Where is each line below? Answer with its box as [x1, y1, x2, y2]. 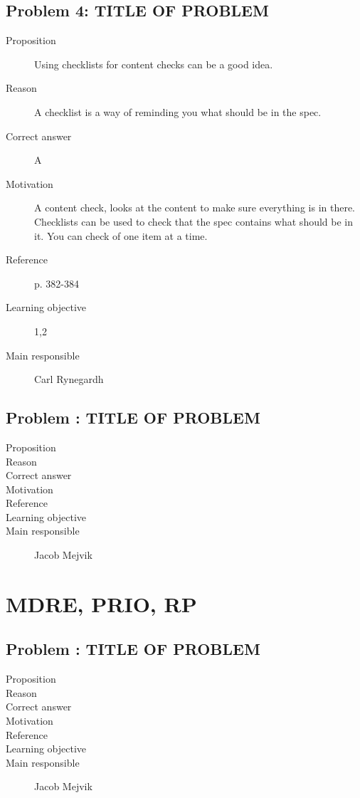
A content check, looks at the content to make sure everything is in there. [34, 200, 356, 215]
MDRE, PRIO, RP [6, 589, 197, 618]
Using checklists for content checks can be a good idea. [34, 56, 273, 71]
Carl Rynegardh [34, 372, 104, 387]
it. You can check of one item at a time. [34, 228, 208, 243]
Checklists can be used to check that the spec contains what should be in [34, 214, 354, 229]
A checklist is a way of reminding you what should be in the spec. [34, 104, 322, 119]
